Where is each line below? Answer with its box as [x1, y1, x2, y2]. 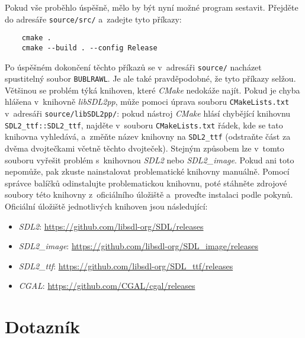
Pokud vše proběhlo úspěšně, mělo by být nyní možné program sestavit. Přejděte [5, 1, 298, 13]
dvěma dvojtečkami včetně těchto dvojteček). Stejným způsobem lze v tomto [5, 142, 284, 154]
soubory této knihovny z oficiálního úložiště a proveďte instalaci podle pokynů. [5, 188, 293, 201]
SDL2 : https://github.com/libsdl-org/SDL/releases [18, 220, 204, 232]
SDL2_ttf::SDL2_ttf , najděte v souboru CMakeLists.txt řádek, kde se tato [5, 118, 283, 131]
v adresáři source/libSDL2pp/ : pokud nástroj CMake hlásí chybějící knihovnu [5, 107, 291, 120]
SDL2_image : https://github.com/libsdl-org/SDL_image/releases [18, 240, 258, 252]
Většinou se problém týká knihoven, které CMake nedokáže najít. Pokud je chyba [5, 83, 300, 96]
